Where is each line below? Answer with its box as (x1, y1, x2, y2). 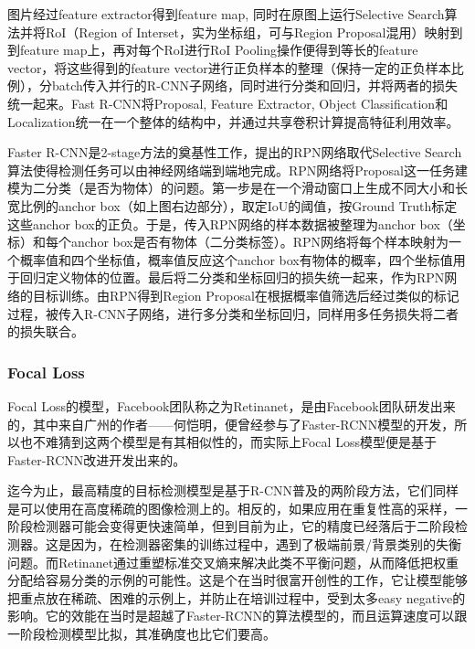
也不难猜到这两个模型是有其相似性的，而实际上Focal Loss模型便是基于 (19, 432, 437, 452)
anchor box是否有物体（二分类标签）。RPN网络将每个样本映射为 (70, 232, 449, 251)
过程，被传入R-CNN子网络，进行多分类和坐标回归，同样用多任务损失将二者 (7, 303, 459, 323)
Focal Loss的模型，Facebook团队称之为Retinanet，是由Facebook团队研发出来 (7, 396, 456, 415)
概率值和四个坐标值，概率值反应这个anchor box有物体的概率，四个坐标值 (19, 250, 453, 269)
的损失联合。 (7, 322, 84, 341)
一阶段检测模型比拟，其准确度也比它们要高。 (7, 624, 276, 644)
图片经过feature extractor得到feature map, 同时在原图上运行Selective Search (7, 5, 445, 23)
